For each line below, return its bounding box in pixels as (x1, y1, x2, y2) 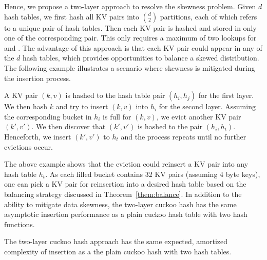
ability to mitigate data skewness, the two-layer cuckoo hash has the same (4, 198, 237, 209)
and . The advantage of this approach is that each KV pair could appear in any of (4, 42, 262, 53)
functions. (4, 218, 35, 229)
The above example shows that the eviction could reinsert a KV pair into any (4, 158, 249, 169)
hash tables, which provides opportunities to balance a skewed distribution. (23, 52, 259, 63)
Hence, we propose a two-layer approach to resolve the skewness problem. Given (4, 1, 256, 11)
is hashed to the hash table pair (65, 90, 165, 101)
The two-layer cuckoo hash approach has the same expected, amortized (4, 236, 228, 247)
